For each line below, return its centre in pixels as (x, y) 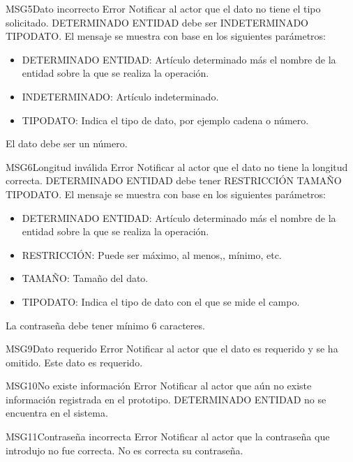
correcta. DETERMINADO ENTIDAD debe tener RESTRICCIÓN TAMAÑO (174, 180)
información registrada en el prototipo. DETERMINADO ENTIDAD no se (166, 399)
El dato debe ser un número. (67, 143)
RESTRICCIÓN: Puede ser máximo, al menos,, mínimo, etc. (152, 254)
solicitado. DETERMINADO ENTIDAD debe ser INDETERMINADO (157, 22)
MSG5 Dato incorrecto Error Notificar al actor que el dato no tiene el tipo (163, 8)
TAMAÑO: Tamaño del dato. (85, 278)
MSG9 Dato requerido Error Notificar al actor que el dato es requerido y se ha (172, 349)
